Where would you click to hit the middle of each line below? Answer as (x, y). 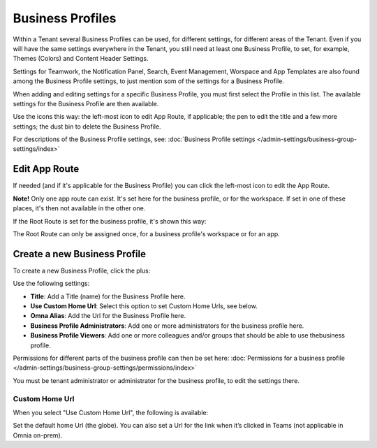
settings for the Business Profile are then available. (86, 103)
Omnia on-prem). (38, 435)
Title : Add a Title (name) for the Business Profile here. (108, 296)
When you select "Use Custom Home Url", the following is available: (111, 412)
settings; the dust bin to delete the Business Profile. (87, 127)
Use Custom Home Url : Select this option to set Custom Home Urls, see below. (144, 306)
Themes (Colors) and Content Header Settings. (81, 59)
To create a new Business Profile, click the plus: (82, 270)
